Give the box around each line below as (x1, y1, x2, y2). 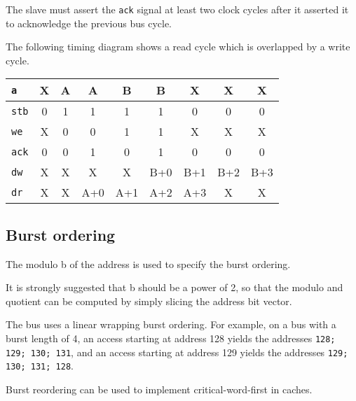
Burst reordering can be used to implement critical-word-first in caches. (6, 381, 313, 396)
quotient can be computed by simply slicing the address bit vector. (6, 293, 292, 308)
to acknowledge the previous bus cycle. (6, 15, 172, 30)
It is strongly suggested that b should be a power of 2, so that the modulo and (6, 280, 343, 295)
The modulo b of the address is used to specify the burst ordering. (6, 256, 291, 271)
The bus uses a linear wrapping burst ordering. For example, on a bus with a (6, 317, 336, 332)
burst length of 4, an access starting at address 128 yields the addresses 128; (6, 331, 336, 346)
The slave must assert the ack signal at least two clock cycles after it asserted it (6, 2, 349, 16)
